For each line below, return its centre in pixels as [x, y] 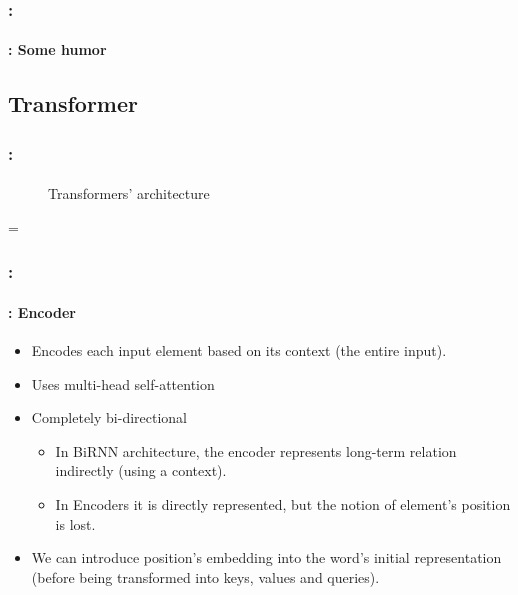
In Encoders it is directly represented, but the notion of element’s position [283, 504]
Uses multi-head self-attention [123, 383]
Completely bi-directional [109, 417]
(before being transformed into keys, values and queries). [205, 576]
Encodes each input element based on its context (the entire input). [239, 350]
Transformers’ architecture [129, 193]
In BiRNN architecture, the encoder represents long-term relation [256, 450]
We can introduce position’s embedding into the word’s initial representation [266, 557]
